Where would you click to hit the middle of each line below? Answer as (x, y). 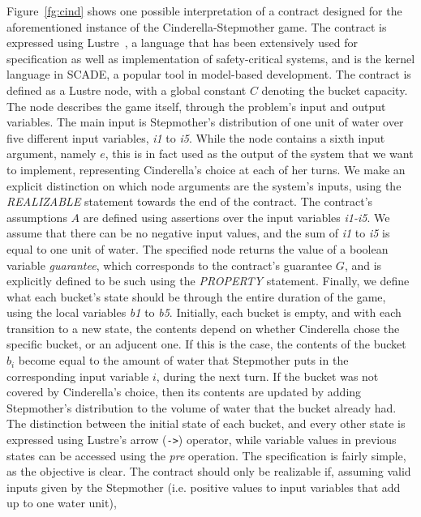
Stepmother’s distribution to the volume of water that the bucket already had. (202, 407)
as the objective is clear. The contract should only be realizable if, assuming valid (209, 471)
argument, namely (52, 154)
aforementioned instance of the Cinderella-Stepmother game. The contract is (197, 26)
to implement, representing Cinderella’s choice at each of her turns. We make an (206, 169)
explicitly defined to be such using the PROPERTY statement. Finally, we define (208, 281)
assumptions (37, 217)
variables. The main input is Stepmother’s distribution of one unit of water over (205, 122)
